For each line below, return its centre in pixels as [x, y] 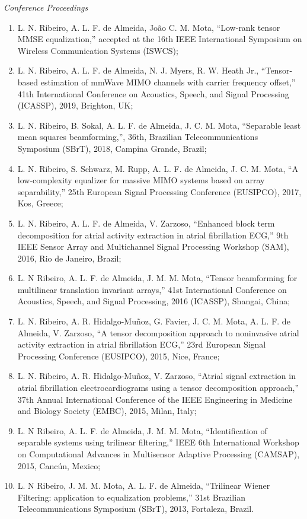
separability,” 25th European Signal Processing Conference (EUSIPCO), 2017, [159, 191]
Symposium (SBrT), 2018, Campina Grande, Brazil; [112, 148]
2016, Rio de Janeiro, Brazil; [69, 258]
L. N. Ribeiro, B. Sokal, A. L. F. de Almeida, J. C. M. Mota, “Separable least [159, 125]
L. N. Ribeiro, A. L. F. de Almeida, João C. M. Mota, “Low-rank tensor [149, 27]
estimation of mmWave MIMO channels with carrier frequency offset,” [168, 82]
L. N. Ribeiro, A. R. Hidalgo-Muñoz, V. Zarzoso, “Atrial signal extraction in [156, 376]
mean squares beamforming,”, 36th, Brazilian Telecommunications [138, 137]
